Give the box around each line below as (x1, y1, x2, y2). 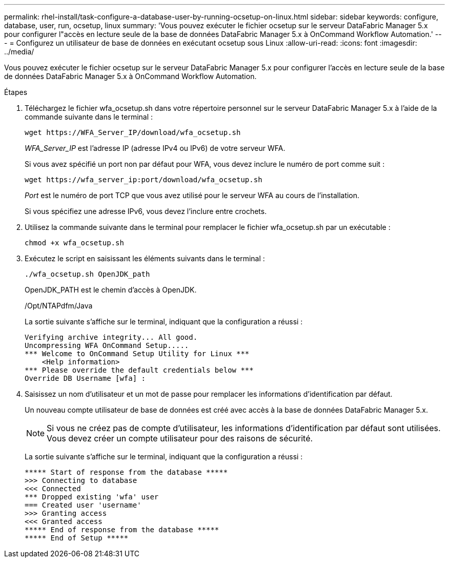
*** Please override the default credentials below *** (25, 366, 254, 374)
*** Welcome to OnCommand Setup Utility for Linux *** (25, 350, 250, 358)
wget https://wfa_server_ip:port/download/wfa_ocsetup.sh (25, 176, 262, 184)
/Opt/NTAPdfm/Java (25, 301, 93, 310)
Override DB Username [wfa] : (25, 374, 146, 382)
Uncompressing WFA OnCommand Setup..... (25, 341, 189, 350)
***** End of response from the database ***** (25, 526, 219, 534)
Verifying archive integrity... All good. (25, 333, 198, 341)
